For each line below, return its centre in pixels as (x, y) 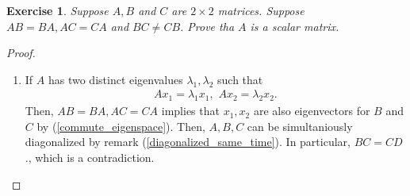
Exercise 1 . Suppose (57, 10)
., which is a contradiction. (90, 157)
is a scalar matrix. (295, 26)
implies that (190, 111)
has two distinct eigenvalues (115, 79)
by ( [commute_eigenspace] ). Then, (121, 126)
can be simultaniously (300, 126)
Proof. (21, 53)
